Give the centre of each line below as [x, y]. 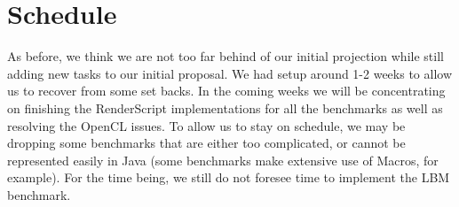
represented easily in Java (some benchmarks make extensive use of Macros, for [223, 160]
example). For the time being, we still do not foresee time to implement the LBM [229, 177]
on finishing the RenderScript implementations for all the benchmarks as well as [225, 107]
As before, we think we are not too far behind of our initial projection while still [226, 56]
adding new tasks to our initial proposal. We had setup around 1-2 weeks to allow [230, 73]
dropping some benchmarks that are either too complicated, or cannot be [206, 143]
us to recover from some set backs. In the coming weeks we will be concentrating [226, 91]
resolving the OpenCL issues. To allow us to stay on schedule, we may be [206, 125]
